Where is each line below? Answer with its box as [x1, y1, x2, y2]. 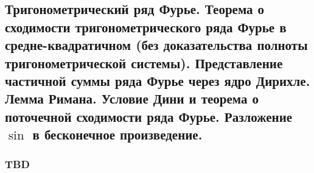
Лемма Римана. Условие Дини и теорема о [5, 89, 259, 108]
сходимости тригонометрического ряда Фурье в [5, 17, 287, 36]
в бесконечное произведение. [32, 125, 203, 144]
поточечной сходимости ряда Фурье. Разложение [5, 107, 293, 125]
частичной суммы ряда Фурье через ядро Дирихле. [5, 71, 310, 90]
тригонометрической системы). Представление [5, 53, 283, 72]
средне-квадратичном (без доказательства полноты [5, 35, 308, 54]
